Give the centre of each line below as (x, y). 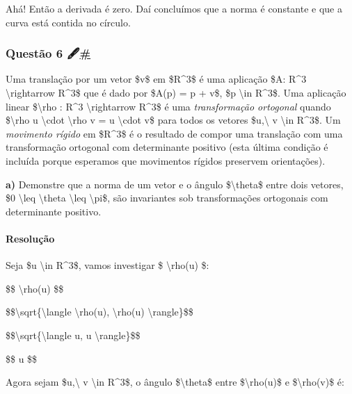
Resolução (30, 238)
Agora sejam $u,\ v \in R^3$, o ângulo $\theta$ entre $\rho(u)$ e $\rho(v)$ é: (175, 382)
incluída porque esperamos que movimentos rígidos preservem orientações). (166, 160)
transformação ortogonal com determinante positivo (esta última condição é (167, 147)
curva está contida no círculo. (68, 22)
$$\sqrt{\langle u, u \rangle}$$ (73, 335)
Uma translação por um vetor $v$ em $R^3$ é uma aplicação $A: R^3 (156, 79)
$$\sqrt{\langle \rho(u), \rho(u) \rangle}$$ (99, 312)
